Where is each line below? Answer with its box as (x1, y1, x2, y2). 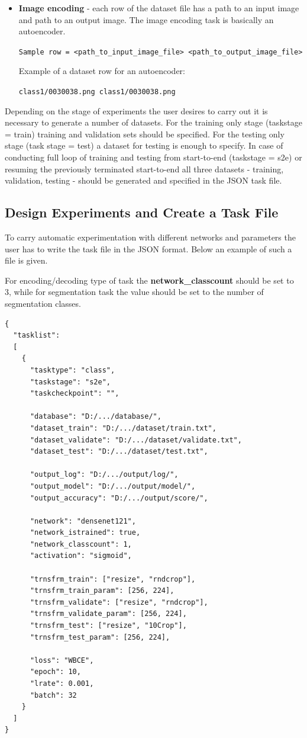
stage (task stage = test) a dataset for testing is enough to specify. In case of (5, 139, 283, 152)
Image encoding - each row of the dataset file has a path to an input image (18, 2, 299, 14)
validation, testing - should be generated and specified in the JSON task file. (5, 174, 282, 187)
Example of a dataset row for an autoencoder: (18, 65, 185, 77)
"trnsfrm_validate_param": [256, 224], (30, 609, 187, 618)
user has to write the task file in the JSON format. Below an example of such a (5, 242, 292, 255)
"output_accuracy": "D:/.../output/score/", (30, 493, 208, 502)
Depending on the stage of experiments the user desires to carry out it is (5, 104, 268, 117)
